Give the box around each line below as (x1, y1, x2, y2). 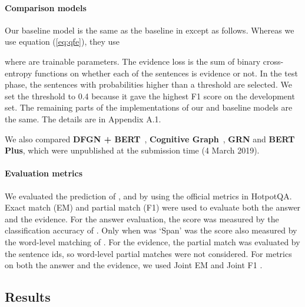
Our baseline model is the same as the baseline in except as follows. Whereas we (5, 24, 294, 36)
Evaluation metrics (5, 167, 82, 179)
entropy (5, 66, 32, 79)
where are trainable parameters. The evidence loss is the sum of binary (5, 55, 261, 67)
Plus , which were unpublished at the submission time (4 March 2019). (5, 144, 260, 156)
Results (5, 288, 51, 306)
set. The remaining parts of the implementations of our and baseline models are (5, 101, 293, 114)
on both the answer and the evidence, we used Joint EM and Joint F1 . (5, 259, 263, 271)
